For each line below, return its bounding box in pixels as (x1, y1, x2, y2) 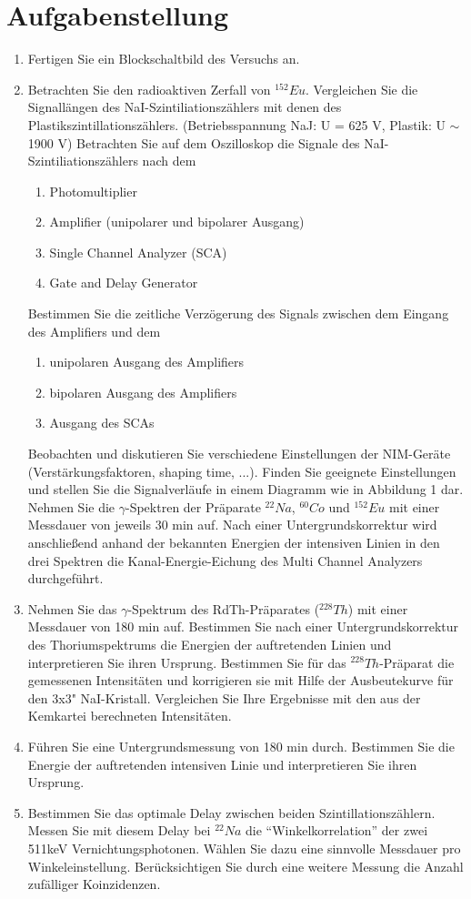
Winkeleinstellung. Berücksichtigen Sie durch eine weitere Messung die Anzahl (27, 856, 464, 875)
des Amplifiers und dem (27, 321, 161, 340)
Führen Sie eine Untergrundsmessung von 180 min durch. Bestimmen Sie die (27, 736, 455, 755)
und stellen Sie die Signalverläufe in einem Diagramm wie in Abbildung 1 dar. (27, 480, 464, 499)
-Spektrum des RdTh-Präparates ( (127, 599, 320, 618)
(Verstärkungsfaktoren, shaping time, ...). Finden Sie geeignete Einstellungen (27, 461, 456, 480)
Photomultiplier (49, 181, 137, 200)
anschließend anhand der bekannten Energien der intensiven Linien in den (27, 533, 440, 551)
